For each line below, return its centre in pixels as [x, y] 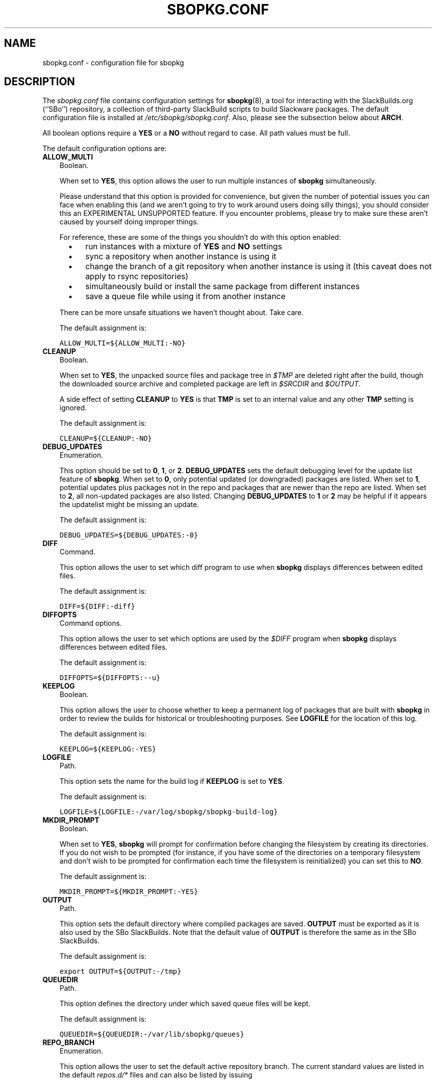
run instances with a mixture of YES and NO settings [184, 247]
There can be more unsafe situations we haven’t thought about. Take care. [181, 313]
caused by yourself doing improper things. [129, 222]
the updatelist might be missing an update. [129, 505]
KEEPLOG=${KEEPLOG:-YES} [108, 749]
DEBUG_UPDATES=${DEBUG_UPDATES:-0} [129, 535]
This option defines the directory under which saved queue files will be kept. [185, 1004]
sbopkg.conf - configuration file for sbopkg [113, 62]
